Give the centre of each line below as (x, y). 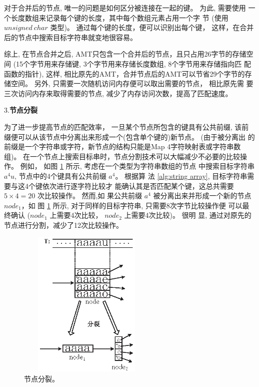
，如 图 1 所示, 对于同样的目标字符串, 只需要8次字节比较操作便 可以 (132, 205)
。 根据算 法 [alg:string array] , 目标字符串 (181, 175)
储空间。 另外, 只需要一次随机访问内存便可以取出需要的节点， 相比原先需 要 (129, 83)
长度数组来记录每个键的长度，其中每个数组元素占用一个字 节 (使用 (119, 17)
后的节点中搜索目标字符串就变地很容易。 (70, 37)
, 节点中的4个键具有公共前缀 (60, 175)
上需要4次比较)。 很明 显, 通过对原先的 (188, 215)
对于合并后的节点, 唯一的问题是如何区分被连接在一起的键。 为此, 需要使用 (125, 8)
